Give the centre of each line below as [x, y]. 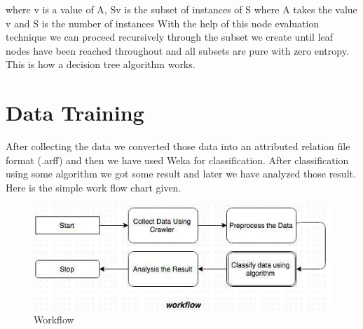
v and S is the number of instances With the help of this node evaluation [163, 23]
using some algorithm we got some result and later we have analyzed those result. [181, 174]
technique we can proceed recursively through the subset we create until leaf [170, 37]
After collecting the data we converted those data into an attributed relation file [178, 146]
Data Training [75, 113]
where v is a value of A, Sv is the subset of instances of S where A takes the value [181, 9]
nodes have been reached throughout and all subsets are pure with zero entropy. [177, 50]
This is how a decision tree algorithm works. [101, 64]
